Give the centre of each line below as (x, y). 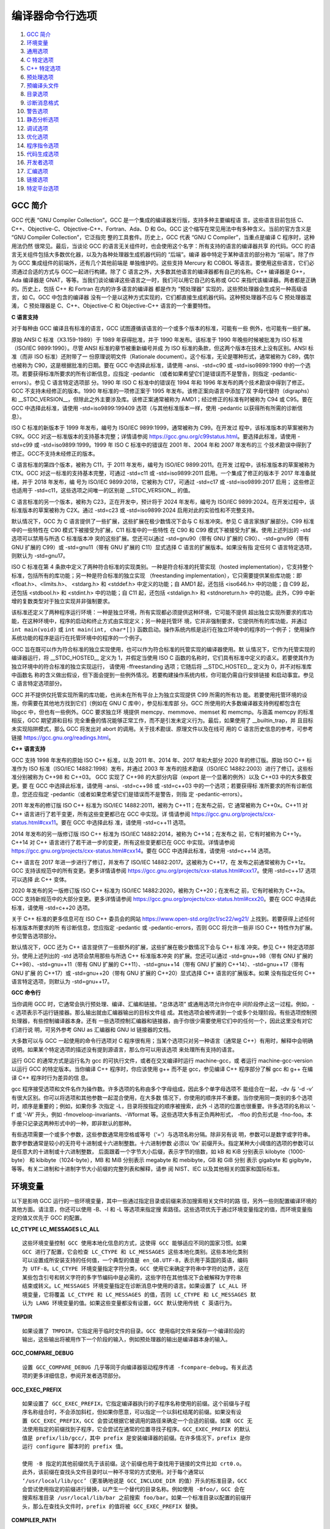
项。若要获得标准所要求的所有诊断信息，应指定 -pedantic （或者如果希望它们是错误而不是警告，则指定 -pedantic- (154, 374)
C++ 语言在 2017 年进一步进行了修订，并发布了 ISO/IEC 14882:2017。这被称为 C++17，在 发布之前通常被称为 (148, 862)
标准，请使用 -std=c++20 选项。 (52, 908)
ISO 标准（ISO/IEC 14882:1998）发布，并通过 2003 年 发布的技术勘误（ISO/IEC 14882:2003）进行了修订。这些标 (171, 768)
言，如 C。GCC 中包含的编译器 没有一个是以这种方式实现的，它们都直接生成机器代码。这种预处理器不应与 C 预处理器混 (161, 297)
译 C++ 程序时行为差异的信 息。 (51, 1078)
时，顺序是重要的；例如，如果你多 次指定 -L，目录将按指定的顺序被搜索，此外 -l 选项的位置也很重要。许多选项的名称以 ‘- (163, 1106)
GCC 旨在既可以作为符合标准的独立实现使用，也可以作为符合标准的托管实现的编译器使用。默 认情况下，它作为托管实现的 (163, 649)
